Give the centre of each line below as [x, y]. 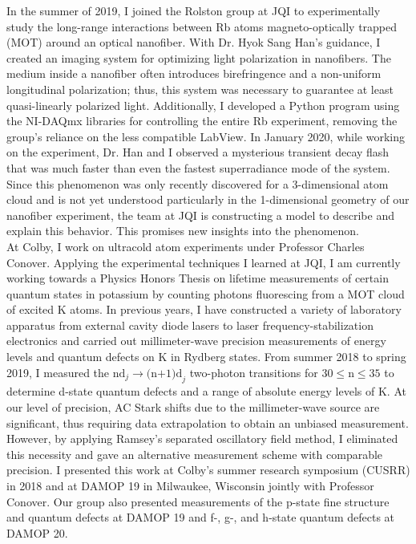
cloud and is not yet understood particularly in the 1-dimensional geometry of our [208, 199]
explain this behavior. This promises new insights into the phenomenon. [183, 231]
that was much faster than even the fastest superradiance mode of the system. [198, 167]
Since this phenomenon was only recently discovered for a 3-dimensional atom [198, 183]
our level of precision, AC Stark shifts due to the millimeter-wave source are [193, 407]
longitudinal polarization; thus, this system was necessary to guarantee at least [200, 89]
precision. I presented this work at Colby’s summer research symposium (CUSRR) [208, 470]
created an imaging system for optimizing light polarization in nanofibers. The [199, 57]
